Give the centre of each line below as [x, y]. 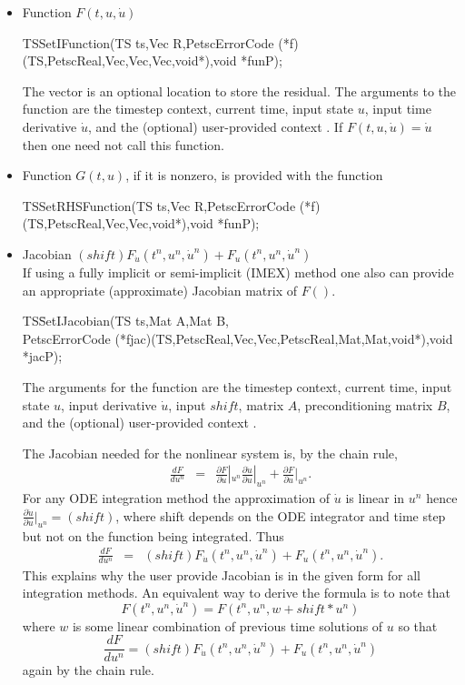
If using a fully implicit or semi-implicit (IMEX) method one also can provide [238, 272]
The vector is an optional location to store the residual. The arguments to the [239, 91]
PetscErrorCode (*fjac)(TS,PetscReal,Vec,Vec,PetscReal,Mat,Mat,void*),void [237, 338]
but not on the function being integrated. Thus [153, 535]
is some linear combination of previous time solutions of [228, 625]
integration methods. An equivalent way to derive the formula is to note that [237, 593]
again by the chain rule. [88, 670]
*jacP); [42, 356]
